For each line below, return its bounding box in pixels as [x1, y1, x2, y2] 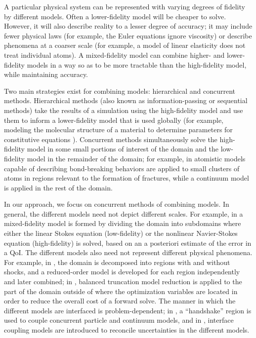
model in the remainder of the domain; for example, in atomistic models [27, 153, 246, 163]
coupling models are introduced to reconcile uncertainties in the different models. [4, 325, 250, 335]
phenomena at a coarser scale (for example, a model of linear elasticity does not [4, 40, 246, 50]
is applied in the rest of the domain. [4, 182, 113, 192]
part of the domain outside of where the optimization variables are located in [4, 286, 238, 296]
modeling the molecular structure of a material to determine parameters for [4, 124, 233, 135]
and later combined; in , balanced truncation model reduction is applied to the [4, 276, 242, 287]
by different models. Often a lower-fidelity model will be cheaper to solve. [4, 11, 226, 21]
